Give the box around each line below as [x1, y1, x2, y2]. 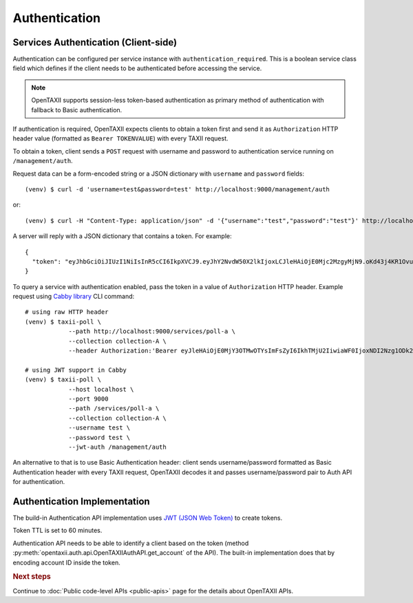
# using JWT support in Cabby [25, 366, 127, 374]
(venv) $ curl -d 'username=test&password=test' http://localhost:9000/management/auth [25, 185, 330, 193]
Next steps [12, 572, 51, 582]
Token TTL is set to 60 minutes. [12, 527, 103, 535]
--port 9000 [68, 395, 109, 403]
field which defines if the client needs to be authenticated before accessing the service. [12, 64, 262, 72]
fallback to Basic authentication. [31, 105, 123, 114]
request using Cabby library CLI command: [12, 293, 135, 301]
